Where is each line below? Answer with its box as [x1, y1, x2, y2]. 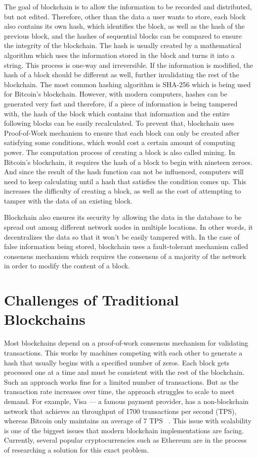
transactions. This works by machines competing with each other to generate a [4, 347, 243, 357]
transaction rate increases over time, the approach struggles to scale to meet [4, 386, 235, 397]
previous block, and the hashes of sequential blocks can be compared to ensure [4, 30, 242, 41]
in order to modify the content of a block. [4, 260, 130, 271]
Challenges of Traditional [4, 290, 179, 310]
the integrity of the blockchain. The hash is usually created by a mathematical [4, 40, 242, 51]
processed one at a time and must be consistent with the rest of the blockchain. [4, 367, 245, 377]
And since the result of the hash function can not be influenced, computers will [4, 166, 244, 177]
